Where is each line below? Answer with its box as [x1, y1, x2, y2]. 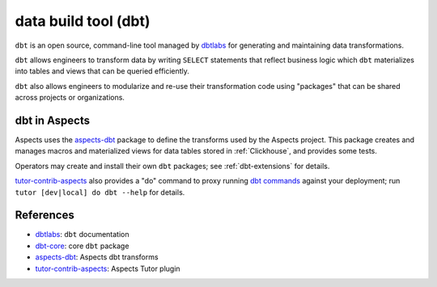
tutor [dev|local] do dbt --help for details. [15, 187, 185, 197]
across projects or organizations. [15, 93, 125, 103]
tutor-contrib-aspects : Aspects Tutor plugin [35, 264, 181, 273]
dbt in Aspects [15, 113, 91, 127]
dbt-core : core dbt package [35, 241, 129, 251]
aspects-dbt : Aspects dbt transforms [35, 252, 159, 262]
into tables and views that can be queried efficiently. [15, 66, 190, 76]
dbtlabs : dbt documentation [35, 230, 129, 239]
